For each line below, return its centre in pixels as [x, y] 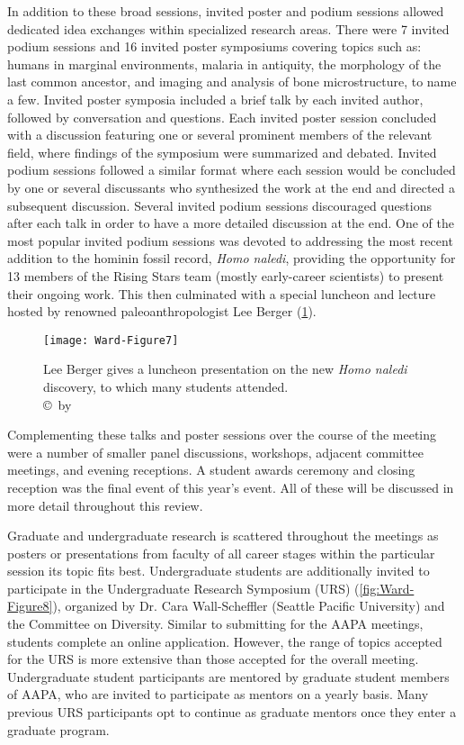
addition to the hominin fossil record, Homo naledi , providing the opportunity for [232, 258]
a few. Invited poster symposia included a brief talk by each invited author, [215, 99]
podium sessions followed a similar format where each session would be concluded [232, 170]
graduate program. [58, 729]
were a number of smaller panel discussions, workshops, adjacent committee [216, 452]
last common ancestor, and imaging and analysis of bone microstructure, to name [232, 82]
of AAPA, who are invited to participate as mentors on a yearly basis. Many [218, 694]
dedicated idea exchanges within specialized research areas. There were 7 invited [228, 28]
